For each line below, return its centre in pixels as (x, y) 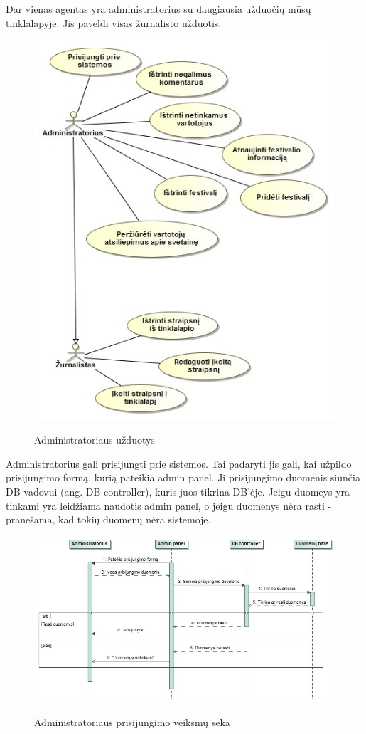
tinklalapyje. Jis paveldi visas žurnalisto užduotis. (114, 22)
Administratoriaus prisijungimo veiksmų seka (132, 722)
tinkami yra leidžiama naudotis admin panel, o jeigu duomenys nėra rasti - (169, 505)
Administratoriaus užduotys (95, 440)
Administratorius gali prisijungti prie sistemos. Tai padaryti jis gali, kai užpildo (179, 463)
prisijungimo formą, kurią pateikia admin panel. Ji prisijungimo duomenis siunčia (183, 477)
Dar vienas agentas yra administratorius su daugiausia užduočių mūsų (158, 9)
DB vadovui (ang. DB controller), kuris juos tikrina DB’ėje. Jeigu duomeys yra (178, 491)
